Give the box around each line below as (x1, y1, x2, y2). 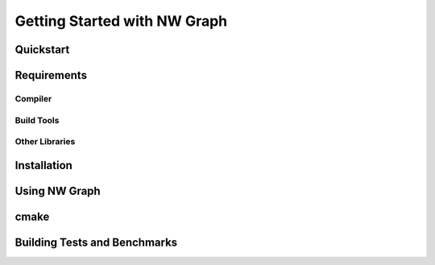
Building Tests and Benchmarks (14, 235, 178, 249)
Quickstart (14, 43, 70, 56)
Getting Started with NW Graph (14, 12, 228, 30)
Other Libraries (14, 136, 76, 147)
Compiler (14, 93, 52, 104)
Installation (14, 158, 72, 172)
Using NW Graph (14, 184, 101, 197)
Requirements (14, 68, 88, 82)
